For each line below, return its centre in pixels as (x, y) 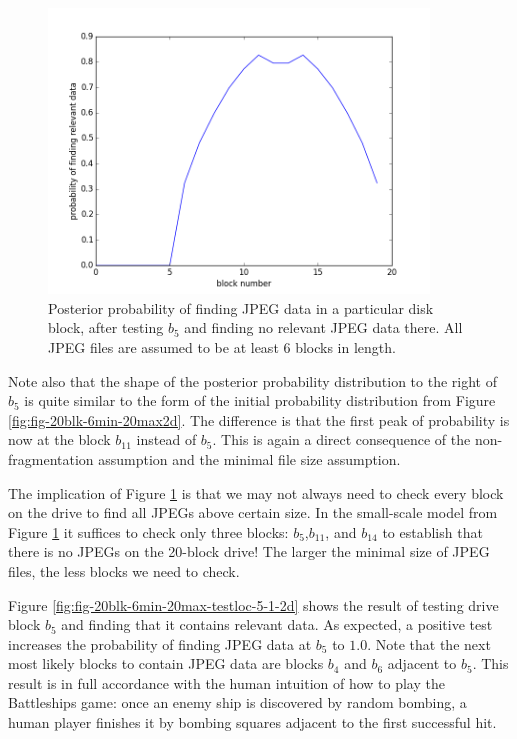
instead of (166, 439)
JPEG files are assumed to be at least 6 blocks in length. (222, 346)
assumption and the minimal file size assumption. (249, 458)
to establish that (432, 531)
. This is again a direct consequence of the (341, 439)
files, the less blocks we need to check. (124, 570)
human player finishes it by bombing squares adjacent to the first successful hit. (252, 722)
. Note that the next (429, 643)
